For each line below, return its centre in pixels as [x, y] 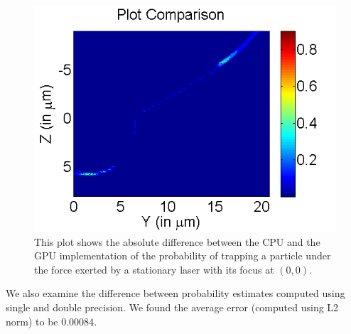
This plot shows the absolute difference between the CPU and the [177, 241]
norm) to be [32, 321]
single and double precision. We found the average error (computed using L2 [172, 307]
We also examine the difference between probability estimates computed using [175, 293]
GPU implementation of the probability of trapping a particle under [183, 255]
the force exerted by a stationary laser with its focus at [154, 269]
